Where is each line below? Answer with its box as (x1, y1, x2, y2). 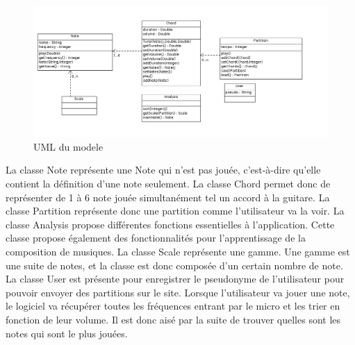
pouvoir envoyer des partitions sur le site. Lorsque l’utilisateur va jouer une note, (6, 285, 350, 299)
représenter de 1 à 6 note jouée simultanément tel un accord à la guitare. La (6, 190, 330, 204)
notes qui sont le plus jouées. (6, 326, 128, 340)
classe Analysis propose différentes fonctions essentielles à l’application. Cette (6, 217, 335, 231)
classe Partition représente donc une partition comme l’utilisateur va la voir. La (6, 203, 345, 218)
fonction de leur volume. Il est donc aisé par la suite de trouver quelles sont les (6, 312, 341, 326)
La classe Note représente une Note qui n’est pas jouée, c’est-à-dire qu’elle (6, 162, 321, 177)
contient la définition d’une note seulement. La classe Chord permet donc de (6, 176, 331, 190)
